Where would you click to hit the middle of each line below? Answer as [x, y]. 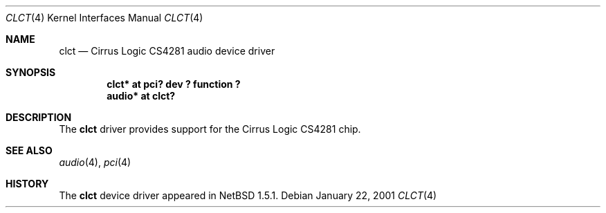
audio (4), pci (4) [95, 162]
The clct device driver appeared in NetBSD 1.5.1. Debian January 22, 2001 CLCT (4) [248, 195]
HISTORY [27, 184]
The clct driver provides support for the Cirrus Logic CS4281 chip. [210, 129]
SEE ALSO [29, 150]
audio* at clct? [141, 96]
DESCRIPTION [39, 117]
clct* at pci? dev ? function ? [174, 84]
